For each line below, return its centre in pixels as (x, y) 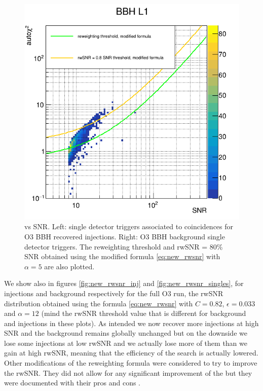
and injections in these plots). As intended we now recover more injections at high (131, 323)
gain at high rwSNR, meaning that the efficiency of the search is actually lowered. (131, 353)
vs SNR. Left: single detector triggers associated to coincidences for (129, 226)
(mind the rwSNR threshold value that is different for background (144, 313)
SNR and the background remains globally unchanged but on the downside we (126, 333)
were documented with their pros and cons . (72, 383)
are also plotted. (69, 266)
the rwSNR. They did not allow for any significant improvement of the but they (128, 372)
